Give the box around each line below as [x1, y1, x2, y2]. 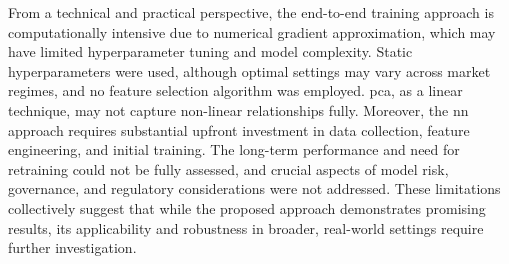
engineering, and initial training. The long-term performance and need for [8, 139, 460, 160]
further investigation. [8, 237, 137, 258]
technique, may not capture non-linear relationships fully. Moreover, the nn [8, 99, 469, 120]
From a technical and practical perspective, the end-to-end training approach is [8, 2, 494, 22]
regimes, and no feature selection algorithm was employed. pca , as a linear [8, 80, 463, 101]
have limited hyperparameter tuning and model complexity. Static [8, 41, 413, 62]
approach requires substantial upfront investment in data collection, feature [8, 119, 470, 140]
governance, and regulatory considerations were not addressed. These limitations [8, 178, 501, 199]
